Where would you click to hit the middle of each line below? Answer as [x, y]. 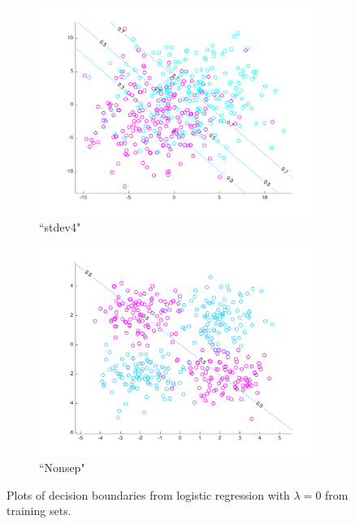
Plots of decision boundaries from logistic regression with [148, 494]
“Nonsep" [62, 468]
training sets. [39, 511]
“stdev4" [60, 227]
